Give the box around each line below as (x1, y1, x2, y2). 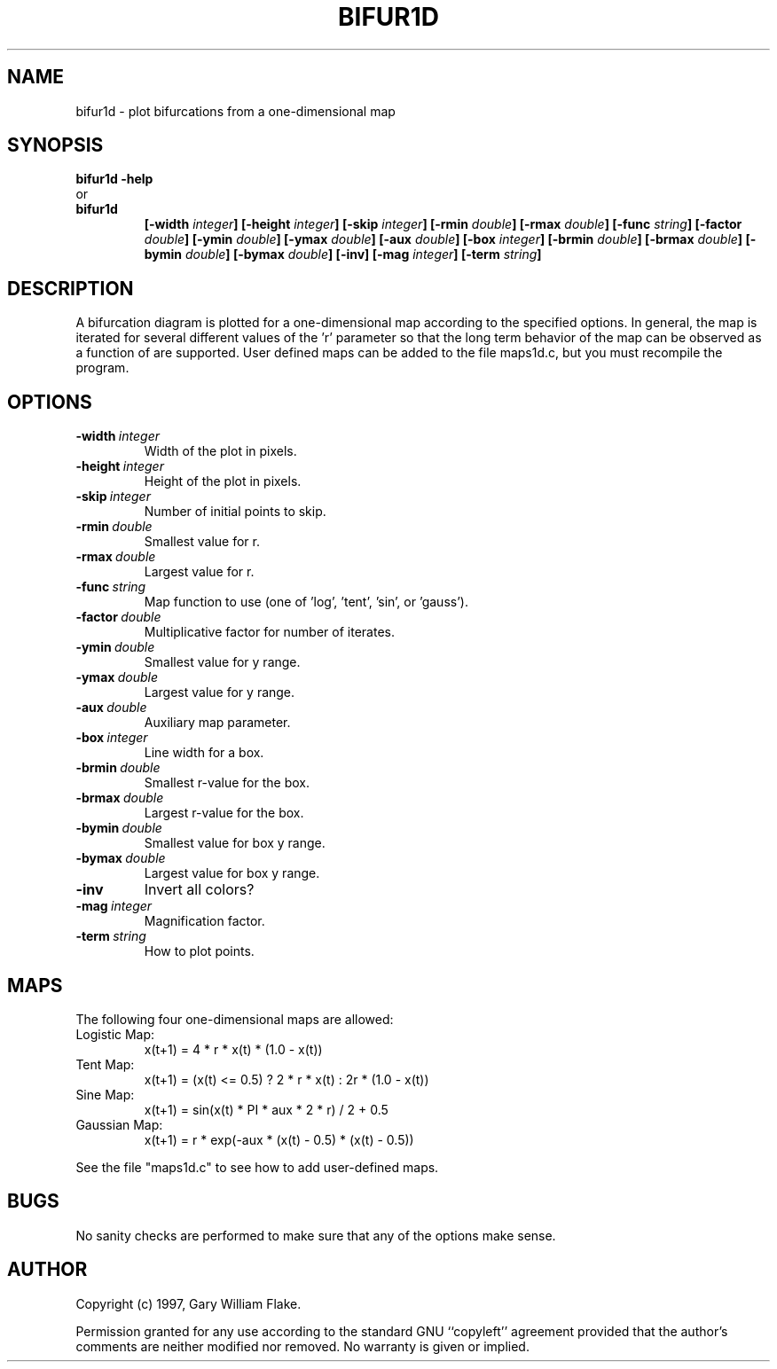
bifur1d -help (75, 171, 153, 187)
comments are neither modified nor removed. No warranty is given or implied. (75, 1338, 530, 1354)
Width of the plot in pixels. (144, 443, 297, 459)
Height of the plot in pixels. (144, 473, 302, 489)
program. (75, 360, 129, 376)
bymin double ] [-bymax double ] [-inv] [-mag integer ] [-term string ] (144, 246, 542, 262)
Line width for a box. (144, 745, 264, 761)
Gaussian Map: (75, 1116, 163, 1132)
